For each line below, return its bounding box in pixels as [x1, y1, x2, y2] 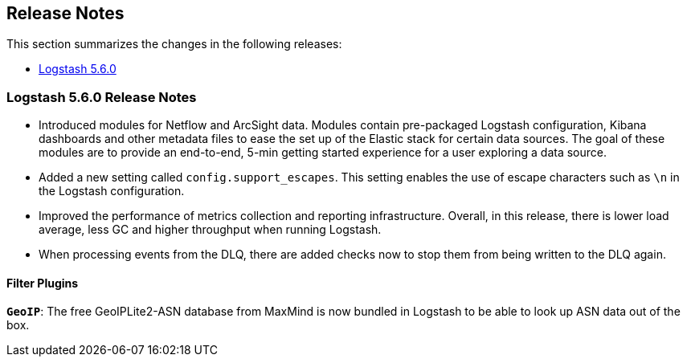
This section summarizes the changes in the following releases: [6, 37, 342, 51]
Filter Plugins [6, 275, 79, 290]
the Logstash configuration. [39, 184, 185, 198]
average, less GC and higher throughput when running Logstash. [39, 222, 382, 237]
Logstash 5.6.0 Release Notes [6, 88, 197, 105]
